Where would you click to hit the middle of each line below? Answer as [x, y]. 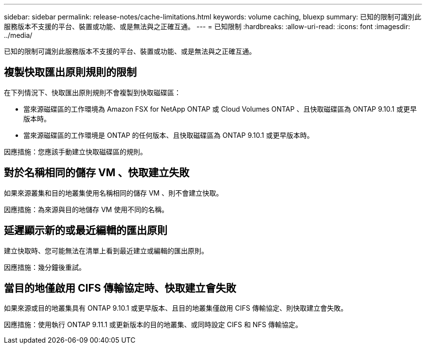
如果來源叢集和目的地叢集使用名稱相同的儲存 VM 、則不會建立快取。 [114, 193]
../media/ [18, 35]
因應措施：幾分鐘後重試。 [45, 267]
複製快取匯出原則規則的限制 [70, 72]
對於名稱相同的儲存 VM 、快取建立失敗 [97, 173]
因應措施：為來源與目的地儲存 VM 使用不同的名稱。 [86, 209]
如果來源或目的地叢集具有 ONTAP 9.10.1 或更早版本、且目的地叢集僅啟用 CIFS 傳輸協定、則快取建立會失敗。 [176, 308]
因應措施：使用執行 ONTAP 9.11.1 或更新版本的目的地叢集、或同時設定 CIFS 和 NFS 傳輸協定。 [153, 325]
